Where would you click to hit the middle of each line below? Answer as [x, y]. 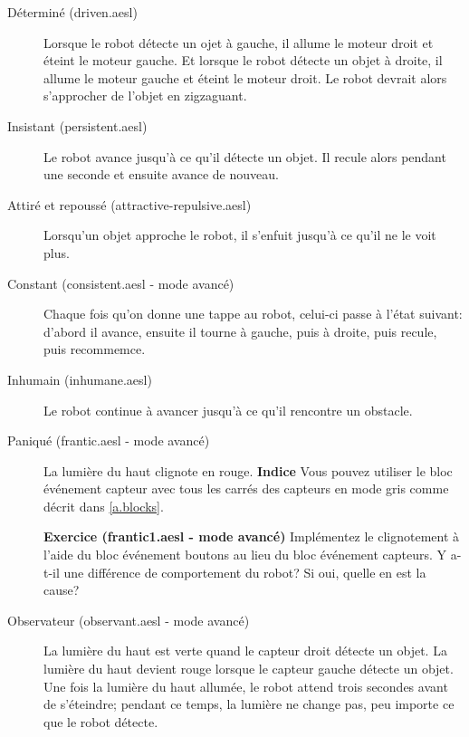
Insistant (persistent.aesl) [77, 125]
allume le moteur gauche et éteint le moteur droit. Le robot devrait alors [245, 77]
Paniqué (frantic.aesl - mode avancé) [109, 440]
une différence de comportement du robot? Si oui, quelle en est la [245, 572]
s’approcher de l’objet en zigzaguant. [145, 96]
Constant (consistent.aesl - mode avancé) [121, 283]
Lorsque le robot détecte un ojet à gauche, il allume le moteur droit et [239, 42]
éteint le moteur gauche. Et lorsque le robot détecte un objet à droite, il [243, 60]
